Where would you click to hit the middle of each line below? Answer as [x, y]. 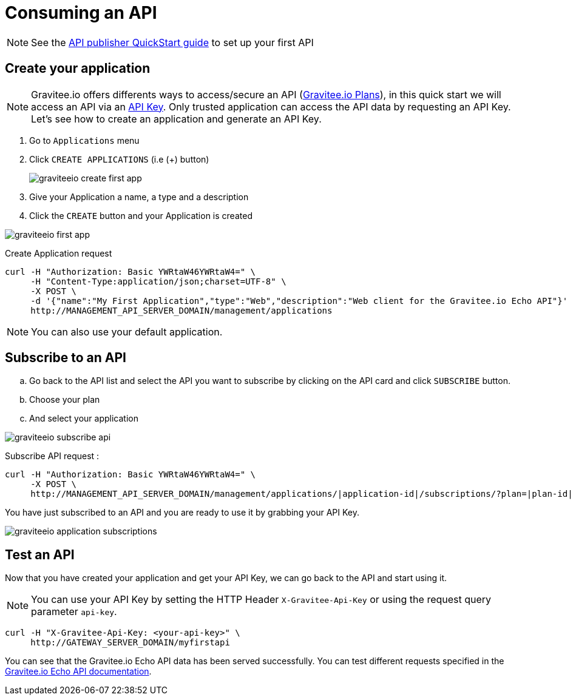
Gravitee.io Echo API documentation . [78, 671]
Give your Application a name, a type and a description [139, 197]
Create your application [78, 69]
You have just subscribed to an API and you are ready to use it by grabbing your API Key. [182, 513]
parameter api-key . [74, 612]
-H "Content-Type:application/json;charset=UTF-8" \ [158, 281]
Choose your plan [65, 400]
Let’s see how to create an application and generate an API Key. [176, 119]
